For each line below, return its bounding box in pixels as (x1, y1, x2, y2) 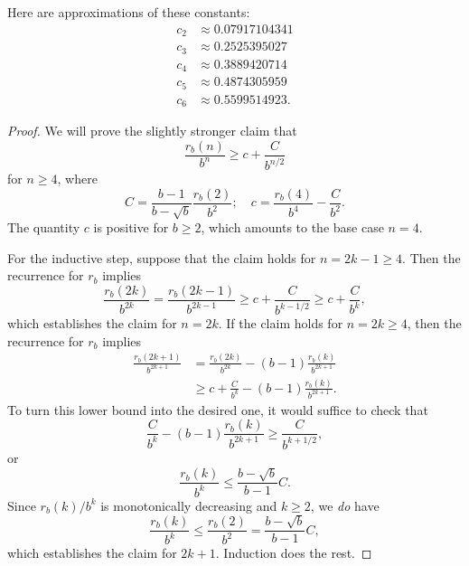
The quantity (7, 218, 80, 237)
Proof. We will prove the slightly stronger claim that (7, 121, 297, 140)
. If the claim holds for (218, 314, 343, 333)
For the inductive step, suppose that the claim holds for (7, 248, 316, 267)
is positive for (93, 218, 169, 237)
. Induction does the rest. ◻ (215, 543, 372, 562)
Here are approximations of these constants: (7, 3, 250, 21)
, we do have (310, 495, 380, 514)
